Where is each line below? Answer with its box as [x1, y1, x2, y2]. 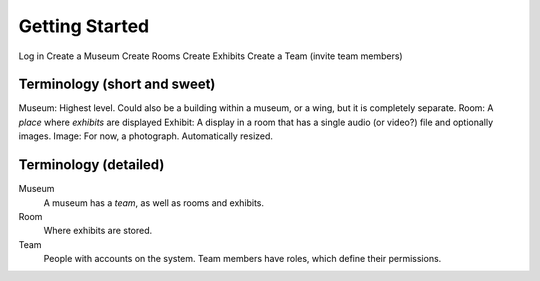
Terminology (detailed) [18, 156, 165, 174]
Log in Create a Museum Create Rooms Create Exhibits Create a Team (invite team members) [18, 50, 404, 62]
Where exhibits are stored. [43, 225, 153, 237]
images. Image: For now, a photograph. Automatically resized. [18, 130, 274, 142]
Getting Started [18, 15, 150, 37]
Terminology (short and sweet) [18, 76, 216, 93]
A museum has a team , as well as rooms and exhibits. [43, 196, 265, 209]
